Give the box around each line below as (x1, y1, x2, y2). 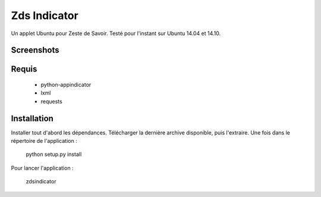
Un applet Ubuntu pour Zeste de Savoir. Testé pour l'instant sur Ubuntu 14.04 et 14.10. (11, 30, 221, 37)
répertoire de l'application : (11, 137, 77, 145)
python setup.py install (26, 151, 82, 158)
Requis (11, 64, 37, 74)
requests (40, 98, 62, 105)
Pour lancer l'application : (11, 164, 74, 171)
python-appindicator (40, 81, 92, 88)
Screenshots (11, 45, 59, 55)
